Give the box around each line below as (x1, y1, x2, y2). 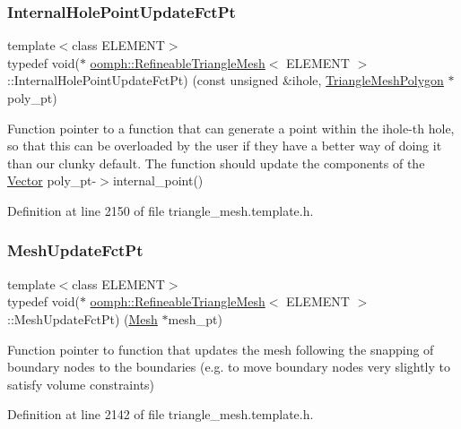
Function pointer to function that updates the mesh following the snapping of (7, 339, 434, 358)
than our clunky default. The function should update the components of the (7, 153, 425, 172)
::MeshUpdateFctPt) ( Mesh (7, 309, 158, 328)
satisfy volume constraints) (7, 374, 155, 393)
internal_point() (112, 171, 204, 190)
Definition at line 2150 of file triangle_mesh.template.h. (7, 201, 314, 219)
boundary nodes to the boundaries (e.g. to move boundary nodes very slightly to (7, 357, 451, 376)
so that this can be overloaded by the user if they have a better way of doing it (7, 136, 442, 155)
